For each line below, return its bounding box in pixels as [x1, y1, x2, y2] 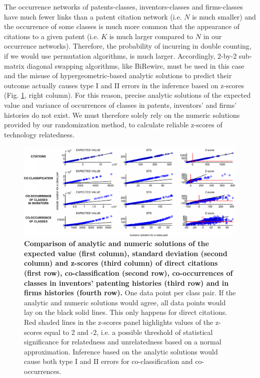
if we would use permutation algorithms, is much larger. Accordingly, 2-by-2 [4, 50, 237, 61]
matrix [4, 60, 24, 71]
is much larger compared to [109, 31, 193, 41]
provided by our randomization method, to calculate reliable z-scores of [4, 119, 222, 130]
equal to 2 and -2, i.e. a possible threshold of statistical [44, 326, 213, 337]
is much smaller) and [192, 11, 256, 22]
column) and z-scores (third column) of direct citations [24, 258, 218, 268]
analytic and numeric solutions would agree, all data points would [24, 297, 226, 307]
